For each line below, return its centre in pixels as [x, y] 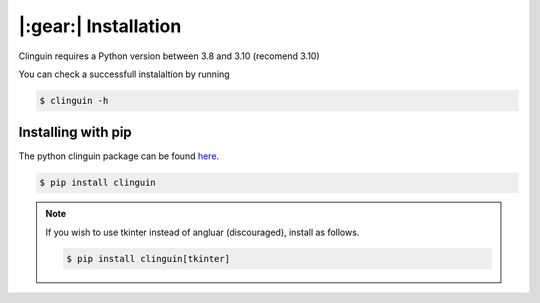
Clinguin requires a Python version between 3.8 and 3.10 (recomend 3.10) [169, 56]
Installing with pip [75, 132]
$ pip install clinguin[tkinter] [148, 258]
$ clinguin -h [74, 100]
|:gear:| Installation [100, 26]
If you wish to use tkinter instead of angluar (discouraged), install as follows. [202, 232]
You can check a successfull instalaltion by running [124, 74]
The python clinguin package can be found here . [119, 156]
